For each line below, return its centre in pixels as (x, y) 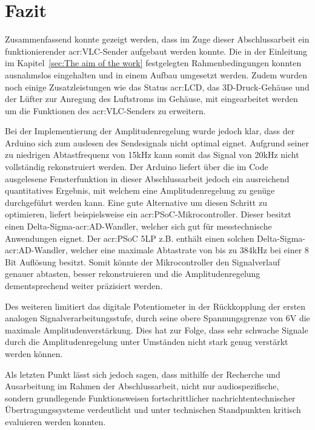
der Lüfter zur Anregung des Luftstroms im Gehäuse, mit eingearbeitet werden (151, 99)
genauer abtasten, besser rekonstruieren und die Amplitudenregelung (133, 274)
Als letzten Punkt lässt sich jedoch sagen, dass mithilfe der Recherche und (143, 374)
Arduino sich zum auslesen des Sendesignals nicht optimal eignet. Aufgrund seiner (157, 142)
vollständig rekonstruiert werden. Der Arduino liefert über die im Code (137, 167)
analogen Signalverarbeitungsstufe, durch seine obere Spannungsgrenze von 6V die (157, 318)
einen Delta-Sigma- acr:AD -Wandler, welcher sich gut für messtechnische (138, 226)
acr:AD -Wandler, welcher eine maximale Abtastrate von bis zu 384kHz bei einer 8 (157, 250)
